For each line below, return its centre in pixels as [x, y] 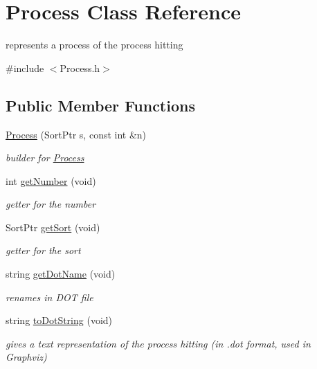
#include [25, 67]
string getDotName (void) [61, 274]
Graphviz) [26, 357]
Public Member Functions [100, 105]
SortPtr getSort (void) [53, 227]
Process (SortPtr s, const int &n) [76, 134]
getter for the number [51, 204]
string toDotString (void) [59, 320]
